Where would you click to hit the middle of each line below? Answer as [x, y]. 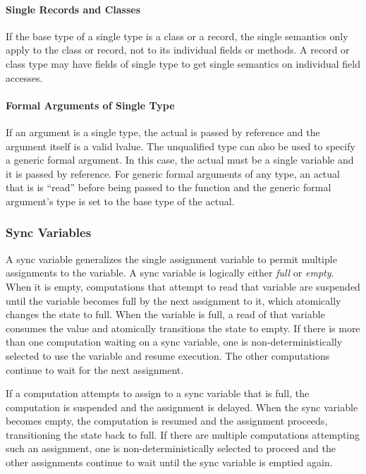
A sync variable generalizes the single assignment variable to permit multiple [171, 259]
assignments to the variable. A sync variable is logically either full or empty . [170, 273]
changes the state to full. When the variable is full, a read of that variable [165, 314]
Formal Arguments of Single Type [90, 105]
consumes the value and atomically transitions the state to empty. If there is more [183, 328]
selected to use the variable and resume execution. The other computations [168, 355]
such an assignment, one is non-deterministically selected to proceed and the [171, 448]
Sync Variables [49, 232]
